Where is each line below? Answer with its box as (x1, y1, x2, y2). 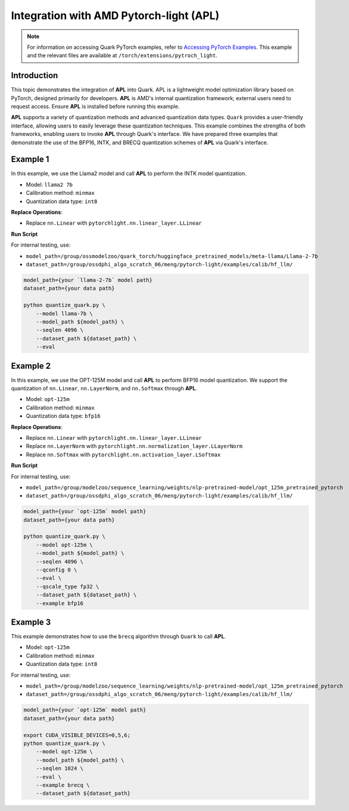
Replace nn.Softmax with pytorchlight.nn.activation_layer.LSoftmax (26, 450, 221, 458)
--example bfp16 (36, 599, 83, 607)
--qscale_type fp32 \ (36, 583, 99, 590)
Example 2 (11, 361, 51, 371)
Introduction (11, 70, 58, 80)
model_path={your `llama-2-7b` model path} (23, 276, 153, 283)
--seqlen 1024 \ (36, 765, 83, 772)
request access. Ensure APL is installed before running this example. (11, 103, 180, 110)
